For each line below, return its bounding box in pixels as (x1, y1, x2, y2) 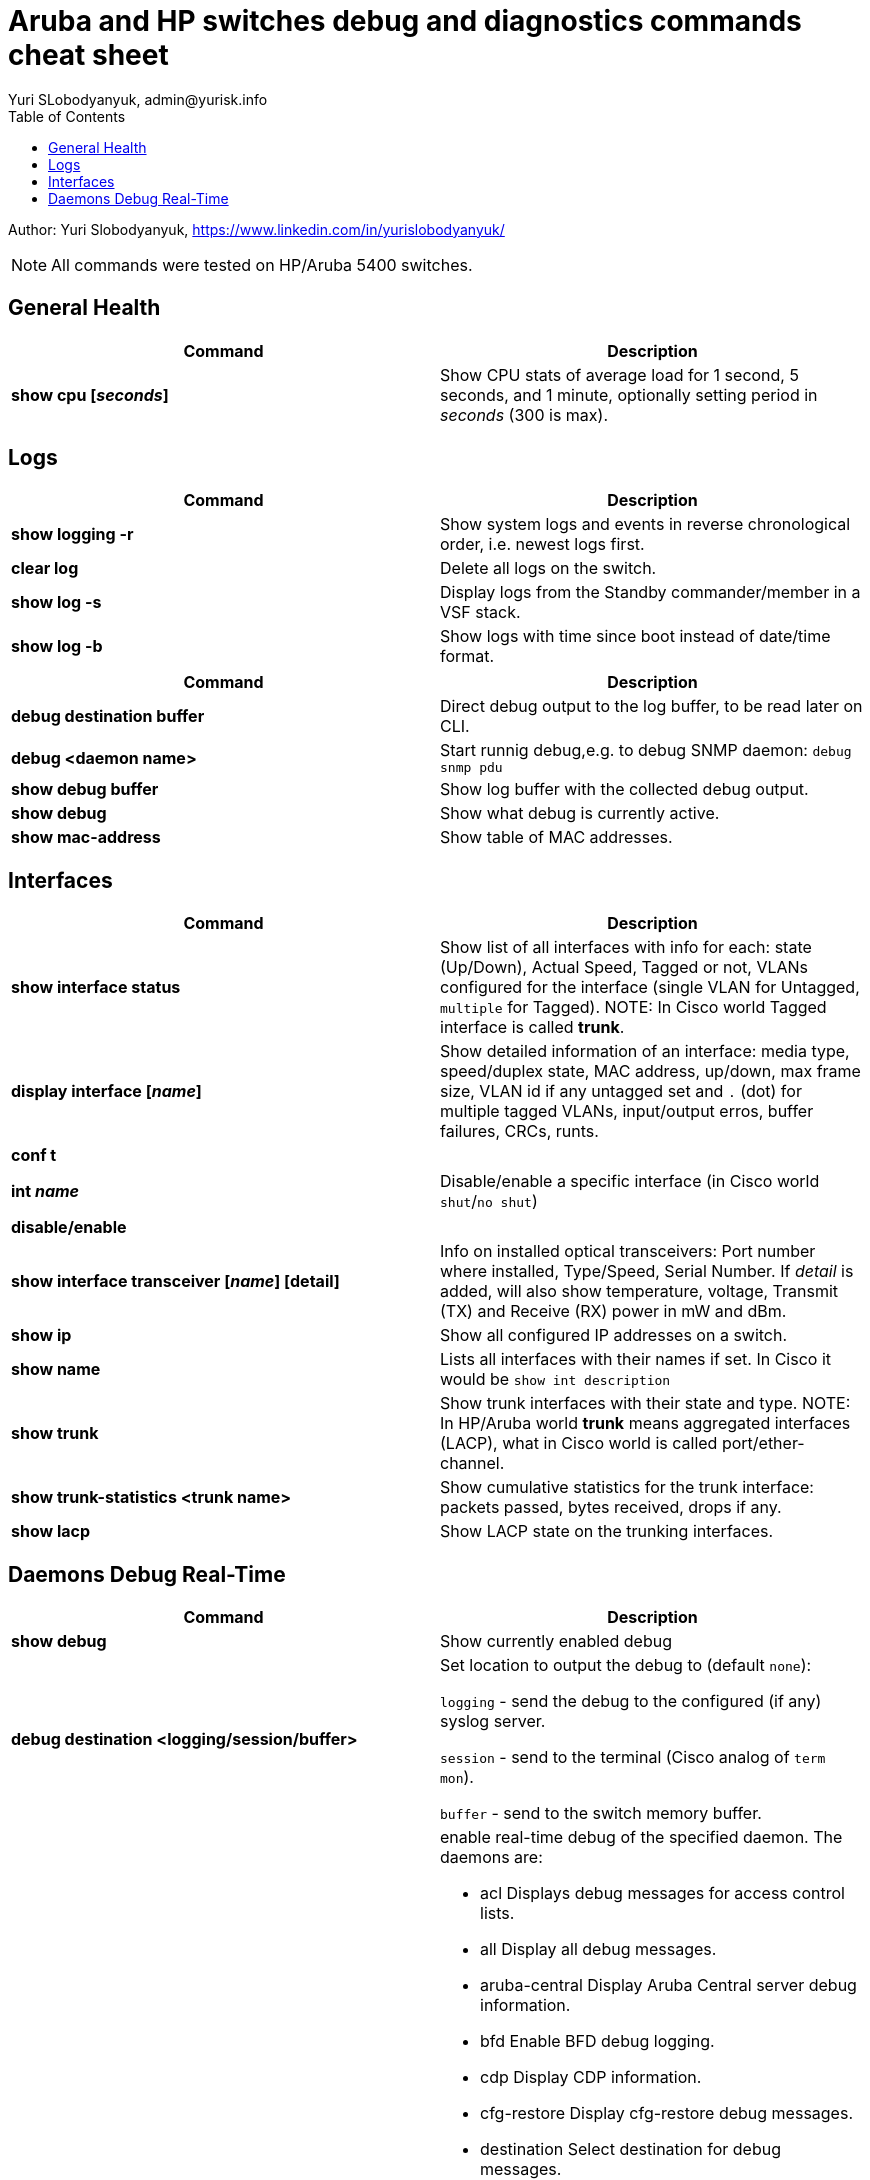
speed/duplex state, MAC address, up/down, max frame (440, 1061, 861, 1082)
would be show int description (440, 1369, 671, 1390)
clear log (11, 558, 79, 579)
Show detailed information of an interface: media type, (440, 1041, 850, 1062)
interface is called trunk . (440, 1017, 625, 1038)
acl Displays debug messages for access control (480, 1883, 845, 1904)
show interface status (11, 977, 181, 998)
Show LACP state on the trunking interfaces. (440, 1521, 774, 1542)
